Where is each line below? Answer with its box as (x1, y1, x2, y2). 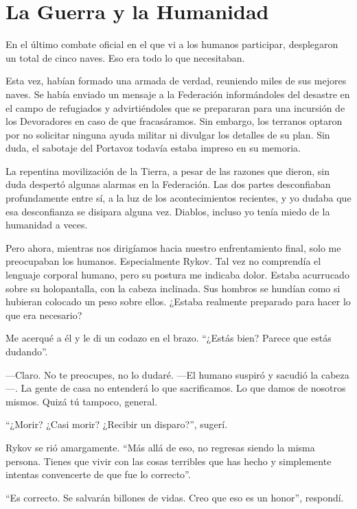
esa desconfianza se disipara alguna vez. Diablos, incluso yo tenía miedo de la (5, 204, 330, 218)
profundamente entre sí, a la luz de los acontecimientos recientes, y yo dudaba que (5, 191, 352, 205)
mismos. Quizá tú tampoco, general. (5, 394, 158, 408)
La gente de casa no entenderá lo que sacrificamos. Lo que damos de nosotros (21, 381, 346, 395)
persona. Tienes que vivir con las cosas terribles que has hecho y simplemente (5, 453, 332, 468)
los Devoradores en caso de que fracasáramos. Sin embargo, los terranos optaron (5, 114, 343, 128)
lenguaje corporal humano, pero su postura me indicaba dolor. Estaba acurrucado (5, 268, 349, 282)
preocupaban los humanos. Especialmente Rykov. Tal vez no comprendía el (5, 254, 321, 268)
